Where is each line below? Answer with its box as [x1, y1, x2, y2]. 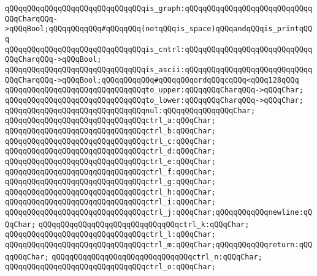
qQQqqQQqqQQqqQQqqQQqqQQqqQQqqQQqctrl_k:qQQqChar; [38, 220, 250, 229]
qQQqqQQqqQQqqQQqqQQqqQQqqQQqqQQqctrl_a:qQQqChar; [5, 116, 216, 125]
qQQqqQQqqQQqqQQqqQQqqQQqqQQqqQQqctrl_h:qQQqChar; [5, 187, 216, 196]
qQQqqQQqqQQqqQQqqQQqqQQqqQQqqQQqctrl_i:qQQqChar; [5, 198, 216, 207]
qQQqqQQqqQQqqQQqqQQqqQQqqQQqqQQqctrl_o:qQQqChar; [5, 263, 216, 272]
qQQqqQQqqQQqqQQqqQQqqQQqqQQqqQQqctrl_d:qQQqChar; [5, 147, 216, 156]
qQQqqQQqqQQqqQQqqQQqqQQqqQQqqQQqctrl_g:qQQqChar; [5, 177, 216, 187]
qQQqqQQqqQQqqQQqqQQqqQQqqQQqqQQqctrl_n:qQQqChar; [52, 252, 262, 261]
